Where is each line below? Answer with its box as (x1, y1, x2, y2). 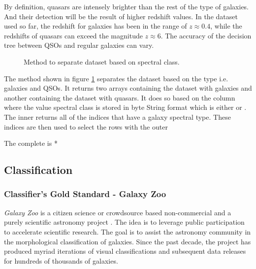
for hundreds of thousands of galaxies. (4, 255, 118, 266)
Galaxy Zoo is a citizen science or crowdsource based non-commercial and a (4, 207, 231, 217)
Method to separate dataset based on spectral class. (24, 56, 180, 67)
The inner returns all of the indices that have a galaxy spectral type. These (4, 111, 231, 122)
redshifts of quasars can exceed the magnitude (4, 30, 143, 40)
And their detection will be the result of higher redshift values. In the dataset (4, 11, 238, 21)
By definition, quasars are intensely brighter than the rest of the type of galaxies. (4, 1, 249, 11)
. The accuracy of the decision (160, 30, 252, 40)
